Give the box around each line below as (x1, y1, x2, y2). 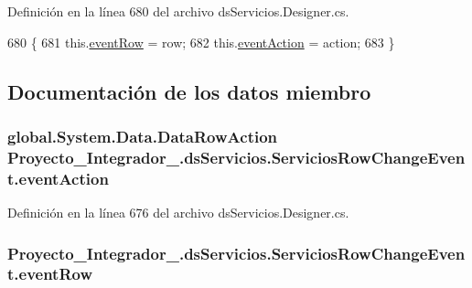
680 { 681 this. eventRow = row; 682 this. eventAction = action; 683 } (7, 32, 395, 51)
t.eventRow (7, 262, 93, 285)
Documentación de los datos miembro (7, 77, 371, 105)
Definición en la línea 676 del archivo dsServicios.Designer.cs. (7, 203, 349, 222)
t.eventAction (7, 166, 109, 189)
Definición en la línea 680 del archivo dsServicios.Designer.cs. (7, 2, 349, 20)
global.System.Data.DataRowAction (7, 124, 278, 147)
